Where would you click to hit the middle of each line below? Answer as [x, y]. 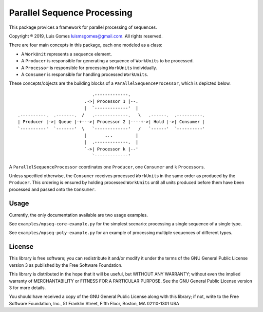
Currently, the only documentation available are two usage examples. [78, 215]
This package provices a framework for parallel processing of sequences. [83, 27]
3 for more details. [28, 288]
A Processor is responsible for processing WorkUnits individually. [89, 68]
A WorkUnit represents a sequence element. [66, 54]
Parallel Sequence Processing [71, 13]
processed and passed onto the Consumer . [52, 189]
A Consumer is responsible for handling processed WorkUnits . [85, 74]
